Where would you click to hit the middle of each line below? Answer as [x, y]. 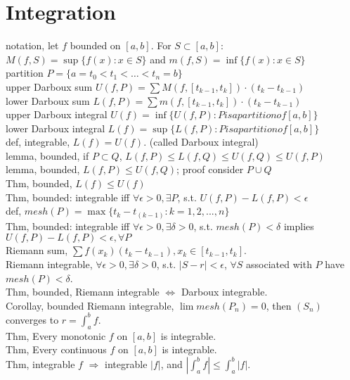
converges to [32, 319]
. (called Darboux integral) [201, 142]
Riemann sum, [37, 250]
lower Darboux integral [56, 128]
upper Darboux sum [49, 86]
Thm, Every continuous [56, 349]
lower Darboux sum [48, 100]
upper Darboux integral [57, 114]
